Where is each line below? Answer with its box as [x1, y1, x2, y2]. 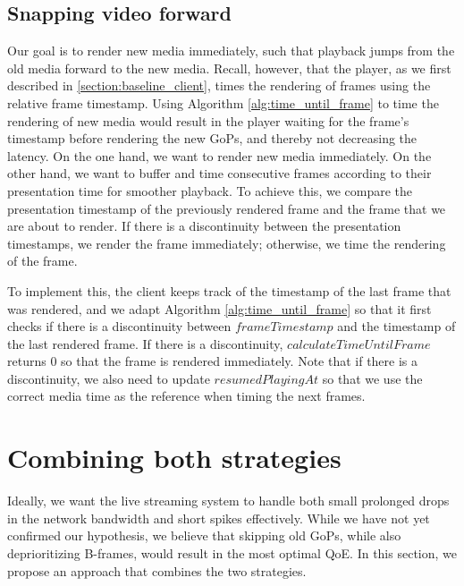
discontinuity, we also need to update [7, 369, 210, 387]
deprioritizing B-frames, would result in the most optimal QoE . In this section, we [7, 543, 457, 562]
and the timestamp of [337, 317, 456, 335]
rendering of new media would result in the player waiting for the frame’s [7, 111, 409, 130]
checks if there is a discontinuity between [7, 317, 232, 335]
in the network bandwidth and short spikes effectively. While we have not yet [7, 508, 430, 527]
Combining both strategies [7, 439, 342, 476]
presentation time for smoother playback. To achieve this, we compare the [7, 181, 413, 200]
